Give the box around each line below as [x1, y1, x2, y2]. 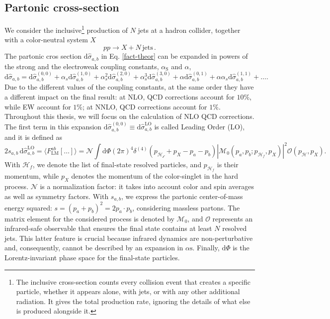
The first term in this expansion [4, 121, 102, 131]
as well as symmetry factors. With [4, 191, 109, 201]
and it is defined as [4, 131, 63, 142]
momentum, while [4, 171, 59, 181]
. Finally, [192, 242, 220, 253]
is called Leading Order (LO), [154, 121, 245, 131]
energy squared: [4, 202, 52, 213]
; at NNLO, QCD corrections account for [82, 101, 207, 111]
